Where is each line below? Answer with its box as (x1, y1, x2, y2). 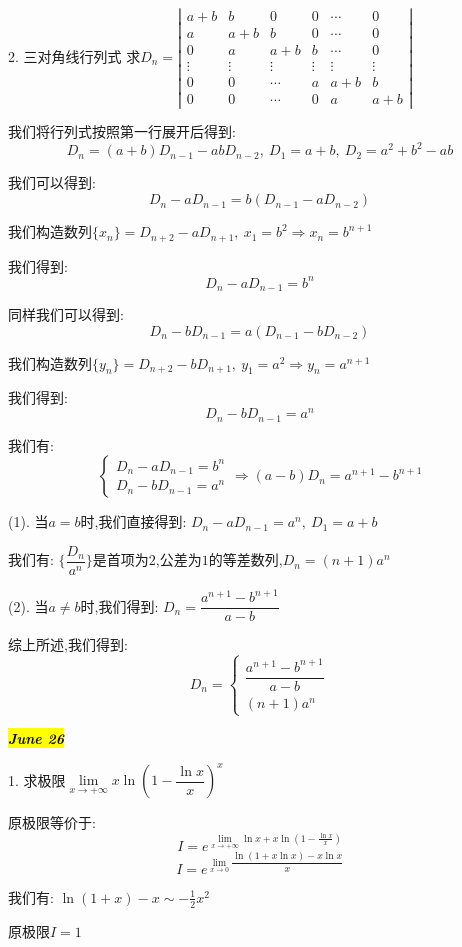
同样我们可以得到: (8, 304, 124, 325)
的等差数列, (208, 549, 283, 570)
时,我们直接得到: (80, 511, 187, 532)
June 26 (8, 728, 65, 749)
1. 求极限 (8, 769, 66, 790)
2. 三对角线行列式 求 (8, 45, 141, 66)
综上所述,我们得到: (8, 634, 128, 655)
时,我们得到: (80, 595, 159, 616)
